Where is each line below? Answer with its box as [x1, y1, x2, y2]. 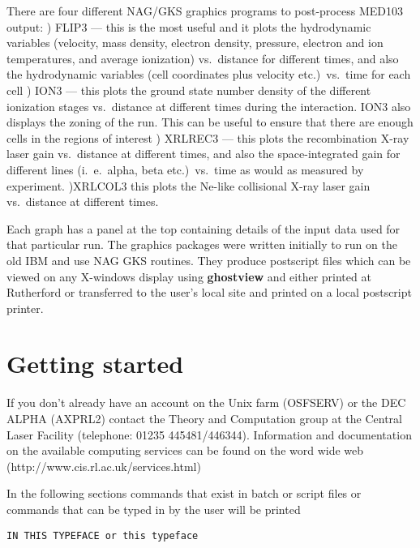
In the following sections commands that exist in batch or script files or [6, 485, 362, 502]
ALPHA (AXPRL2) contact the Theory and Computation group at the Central [6, 410, 402, 426]
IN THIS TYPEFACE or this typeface [6, 529, 199, 542]
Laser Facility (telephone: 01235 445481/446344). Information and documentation [6, 426, 412, 443]
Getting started [6, 347, 184, 380]
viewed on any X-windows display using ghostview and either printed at [6, 268, 371, 285]
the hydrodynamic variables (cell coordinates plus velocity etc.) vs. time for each [6, 66, 411, 83]
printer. [6, 299, 44, 316]
